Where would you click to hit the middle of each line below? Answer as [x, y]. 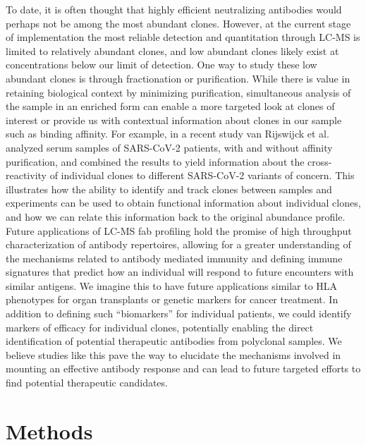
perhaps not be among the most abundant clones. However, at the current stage [178, 23]
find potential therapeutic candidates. [87, 383]
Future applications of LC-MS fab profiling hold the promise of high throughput [179, 230]
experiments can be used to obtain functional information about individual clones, [183, 203]
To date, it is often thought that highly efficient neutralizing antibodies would [174, 9]
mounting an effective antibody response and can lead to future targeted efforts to [183, 368]
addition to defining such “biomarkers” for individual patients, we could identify [179, 313]
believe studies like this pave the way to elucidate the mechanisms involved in [173, 354]
